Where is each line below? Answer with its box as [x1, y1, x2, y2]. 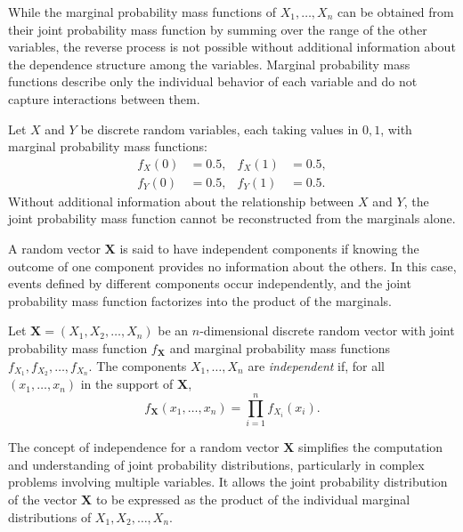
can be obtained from [337, 3, 454, 20]
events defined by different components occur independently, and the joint [8, 274, 411, 293]
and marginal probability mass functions [169, 338, 390, 357]
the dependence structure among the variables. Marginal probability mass [8, 54, 410, 73]
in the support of [80, 375, 174, 393]
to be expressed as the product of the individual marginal [95, 489, 410, 508]
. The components [88, 356, 187, 375]
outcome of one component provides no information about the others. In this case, [8, 256, 457, 275]
